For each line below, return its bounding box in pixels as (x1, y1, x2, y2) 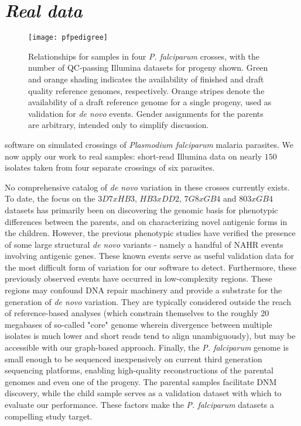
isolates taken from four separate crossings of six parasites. (5, 161, 215, 174)
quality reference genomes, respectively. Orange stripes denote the (28, 84, 265, 96)
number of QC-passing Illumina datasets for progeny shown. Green (28, 61, 268, 74)
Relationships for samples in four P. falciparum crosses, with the (28, 50, 260, 62)
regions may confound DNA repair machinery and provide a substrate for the (5, 284, 282, 296)
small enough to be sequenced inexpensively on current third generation (5, 352, 262, 365)
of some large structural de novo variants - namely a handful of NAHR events (5, 238, 283, 250)
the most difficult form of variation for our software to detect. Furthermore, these (5, 261, 297, 273)
